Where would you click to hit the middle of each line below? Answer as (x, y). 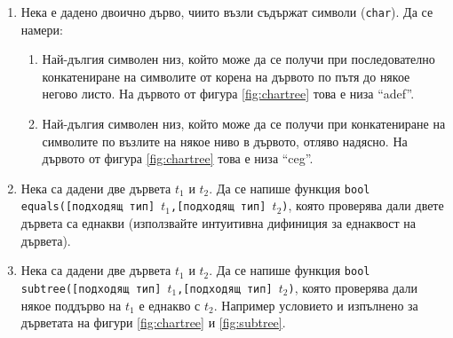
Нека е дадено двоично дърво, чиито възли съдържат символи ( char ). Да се (227, 12)
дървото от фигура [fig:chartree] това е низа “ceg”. (178, 158)
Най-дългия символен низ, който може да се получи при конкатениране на (244, 124)
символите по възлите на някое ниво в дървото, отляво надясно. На (225, 141)
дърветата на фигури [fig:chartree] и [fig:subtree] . (153, 322)
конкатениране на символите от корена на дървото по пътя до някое (226, 76)
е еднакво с (170, 305)
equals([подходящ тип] (88, 207)
